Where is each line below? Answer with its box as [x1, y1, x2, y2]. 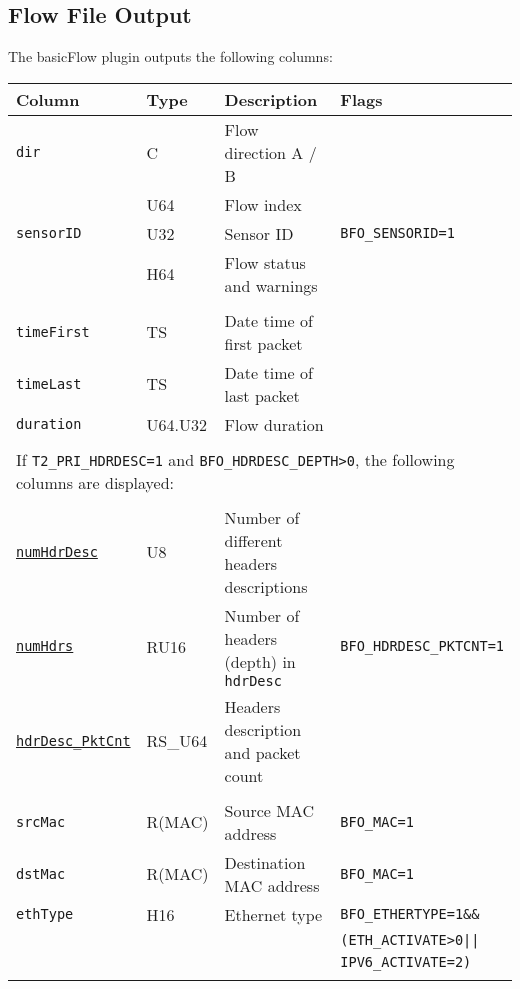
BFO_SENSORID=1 [340, 225, 455, 242]
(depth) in [224, 649, 296, 673]
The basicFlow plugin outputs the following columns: [8, 46, 333, 67]
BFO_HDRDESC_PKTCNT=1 [340, 638, 504, 655]
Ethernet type [224, 902, 323, 926]
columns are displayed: [16, 470, 175, 494]
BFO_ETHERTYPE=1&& [340, 906, 480, 923]
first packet [224, 331, 303, 355]
